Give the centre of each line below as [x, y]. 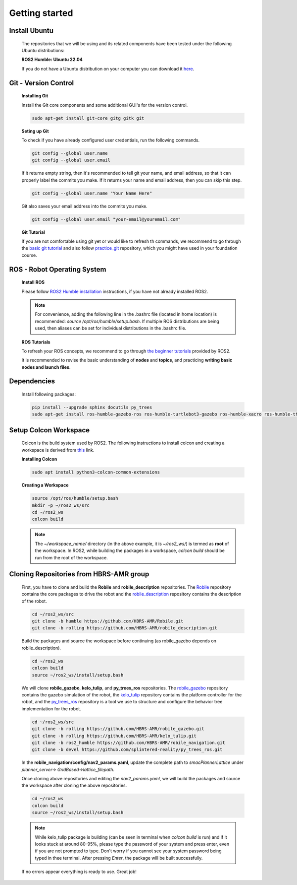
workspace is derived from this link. [58, 450]
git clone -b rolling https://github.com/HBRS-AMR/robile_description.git [125, 628]
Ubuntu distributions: [43, 50]
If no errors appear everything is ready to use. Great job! [79, 872]
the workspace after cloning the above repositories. [74, 785]
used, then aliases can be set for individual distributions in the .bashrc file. [111, 328]
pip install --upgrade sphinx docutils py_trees [92, 408]
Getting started [41, 13]
